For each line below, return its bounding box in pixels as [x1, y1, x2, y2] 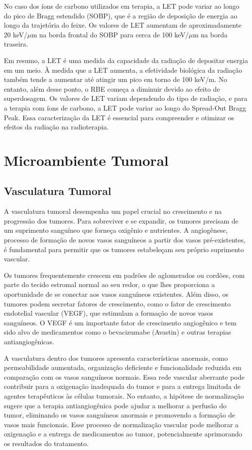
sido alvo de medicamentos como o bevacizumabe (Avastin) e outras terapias [4, 327, 231, 337]
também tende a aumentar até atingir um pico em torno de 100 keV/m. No [4, 74, 227, 84]
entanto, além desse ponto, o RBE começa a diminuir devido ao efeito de [4, 83, 220, 94]
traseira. [4, 39, 28, 49]
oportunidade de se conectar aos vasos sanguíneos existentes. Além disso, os [4, 289, 229, 299]
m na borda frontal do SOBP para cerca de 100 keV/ [31, 29, 189, 39]
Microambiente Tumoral [4, 150, 169, 170]
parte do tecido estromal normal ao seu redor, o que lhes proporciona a [4, 279, 215, 289]
